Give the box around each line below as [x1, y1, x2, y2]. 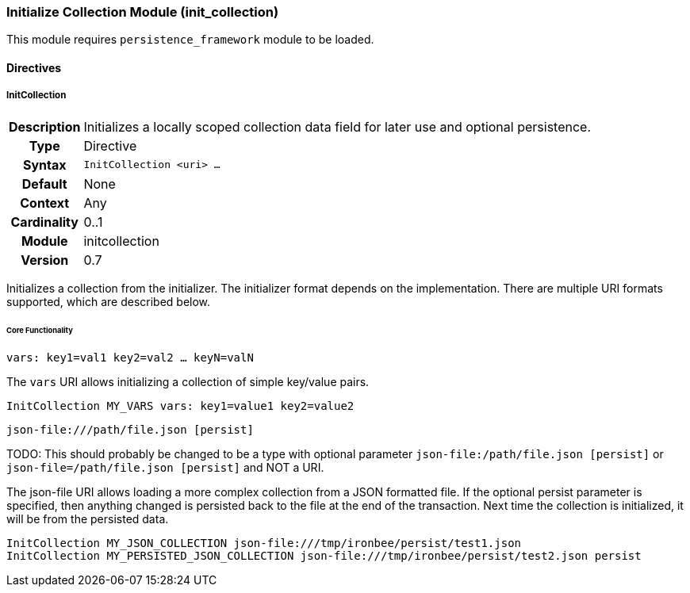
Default [21, 175, 67, 192]
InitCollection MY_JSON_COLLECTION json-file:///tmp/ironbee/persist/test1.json [6, 537, 522, 550]
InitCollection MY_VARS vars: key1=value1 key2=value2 [6, 400, 355, 413]
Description [9, 118, 81, 135]
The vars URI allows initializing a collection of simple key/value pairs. [6, 375, 370, 389]
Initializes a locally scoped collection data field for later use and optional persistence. [83, 118, 592, 135]
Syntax [22, 156, 67, 173]
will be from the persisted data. [6, 512, 169, 526]
